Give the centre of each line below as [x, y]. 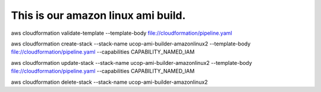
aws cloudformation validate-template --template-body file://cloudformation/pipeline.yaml [122, 33]
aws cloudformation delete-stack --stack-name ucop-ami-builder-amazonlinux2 [109, 82]
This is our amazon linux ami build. [98, 15]
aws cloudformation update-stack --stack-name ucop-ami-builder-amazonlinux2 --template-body [132, 63]
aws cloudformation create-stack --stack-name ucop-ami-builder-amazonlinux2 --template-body [131, 44]
